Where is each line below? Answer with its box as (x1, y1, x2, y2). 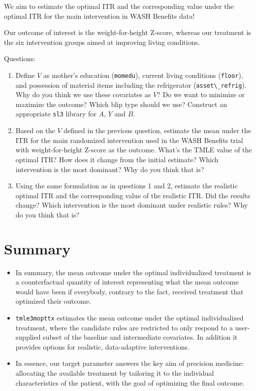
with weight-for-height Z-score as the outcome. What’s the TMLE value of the (15, 144, 252, 155)
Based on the (15, 125, 55, 136)
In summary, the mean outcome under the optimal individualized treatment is (15, 267, 252, 277)
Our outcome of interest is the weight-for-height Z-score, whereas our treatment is (4, 27, 251, 37)
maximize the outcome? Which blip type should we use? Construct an (15, 99, 227, 109)
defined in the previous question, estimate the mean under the (64, 125, 251, 136)
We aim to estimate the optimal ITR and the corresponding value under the (4, 1, 234, 11)
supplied (15, 332, 41, 342)
